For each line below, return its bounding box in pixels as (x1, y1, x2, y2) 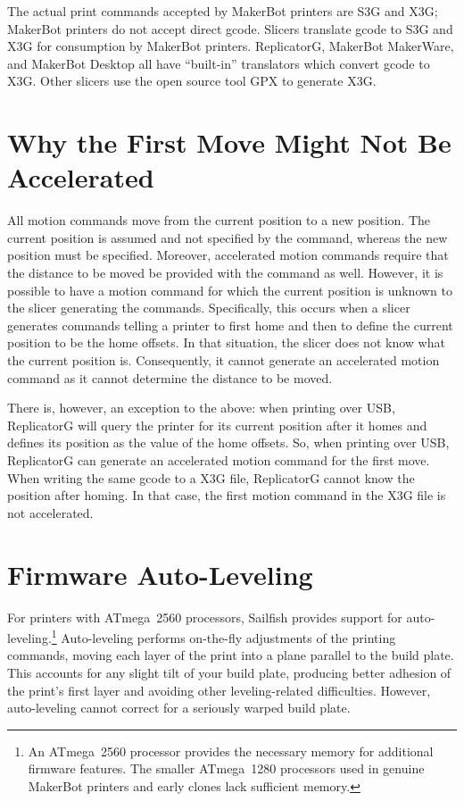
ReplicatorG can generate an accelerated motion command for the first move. (7, 451, 430, 469)
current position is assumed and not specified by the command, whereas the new (7, 228, 448, 246)
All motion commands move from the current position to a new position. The (7, 211, 430, 229)
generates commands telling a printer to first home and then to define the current (7, 315, 453, 334)
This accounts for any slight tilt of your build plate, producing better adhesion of (7, 663, 452, 681)
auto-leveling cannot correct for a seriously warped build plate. (7, 698, 351, 717)
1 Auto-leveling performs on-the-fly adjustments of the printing (51, 626, 396, 647)
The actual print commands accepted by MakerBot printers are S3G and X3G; (7, 2, 438, 20)
